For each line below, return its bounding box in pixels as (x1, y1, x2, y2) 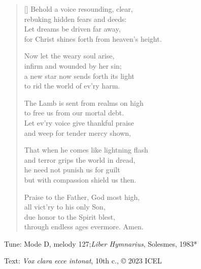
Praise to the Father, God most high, (24, 191, 140, 202)
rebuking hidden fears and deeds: (24, 13, 127, 24)
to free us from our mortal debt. (24, 107, 124, 118)
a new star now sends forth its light (24, 70, 135, 81)
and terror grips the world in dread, (24, 154, 136, 165)
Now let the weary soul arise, (24, 50, 115, 61)
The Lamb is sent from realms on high (24, 97, 144, 108)
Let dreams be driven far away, (24, 23, 121, 34)
